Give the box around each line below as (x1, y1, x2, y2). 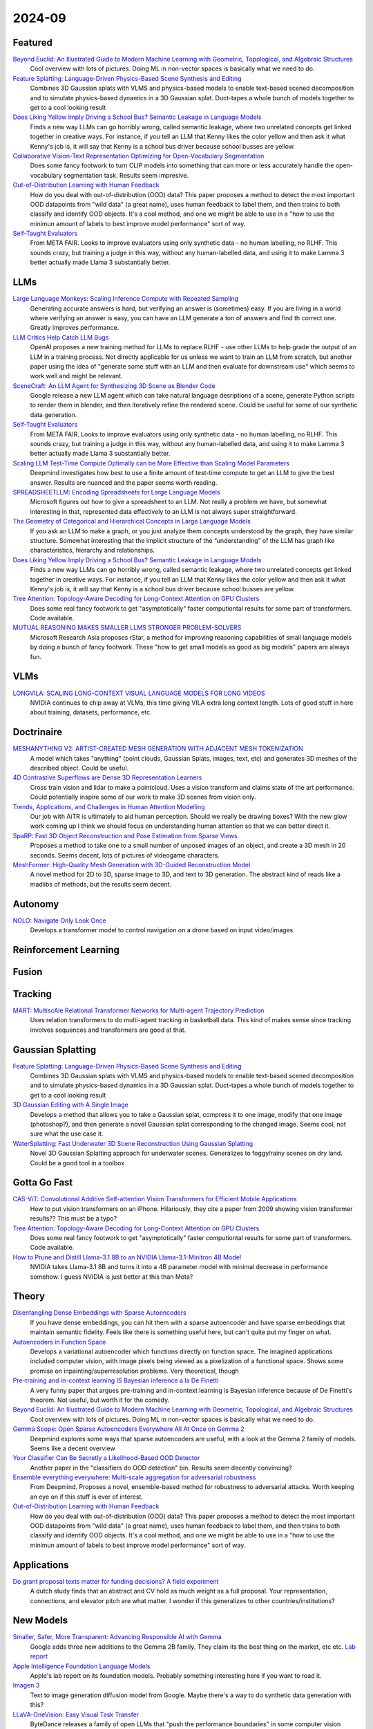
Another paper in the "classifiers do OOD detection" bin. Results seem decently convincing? (30, 1463, 293, 1472)
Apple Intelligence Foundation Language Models (12, 1662, 151, 1670)
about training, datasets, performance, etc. (30, 708, 152, 716)
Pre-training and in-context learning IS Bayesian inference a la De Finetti (12, 1376, 219, 1385)
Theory (12, 1291, 46, 1302)
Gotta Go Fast (12, 1176, 73, 1189)
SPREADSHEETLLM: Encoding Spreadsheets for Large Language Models (12, 488, 220, 496)
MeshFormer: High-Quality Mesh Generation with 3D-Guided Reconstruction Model (12, 860, 251, 869)
